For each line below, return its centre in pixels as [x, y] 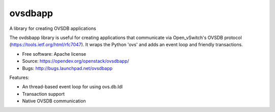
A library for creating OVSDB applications [53, 28]
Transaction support [43, 94]
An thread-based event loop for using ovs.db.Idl [73, 87]
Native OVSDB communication [54, 101]
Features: [19, 77]
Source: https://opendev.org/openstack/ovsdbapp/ [76, 61]
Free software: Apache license [54, 54]
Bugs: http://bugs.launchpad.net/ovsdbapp [67, 68]
